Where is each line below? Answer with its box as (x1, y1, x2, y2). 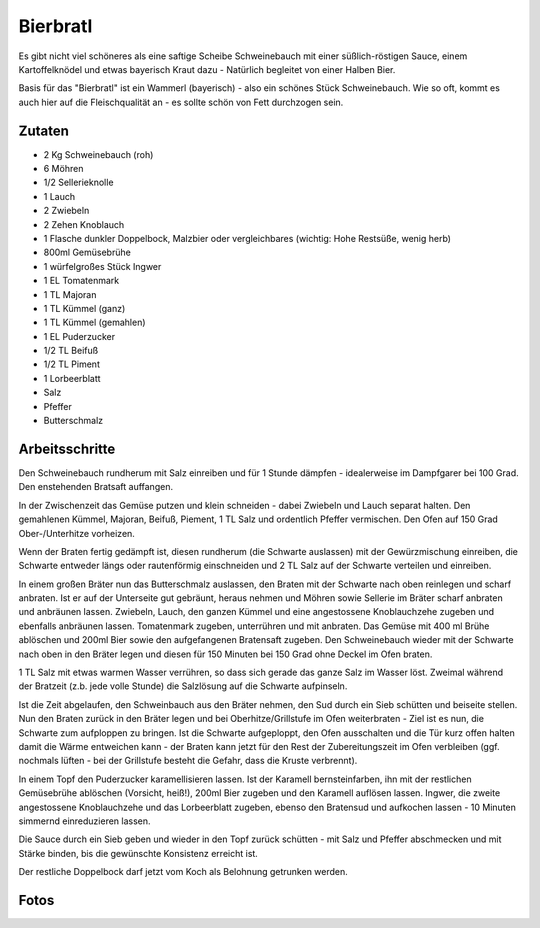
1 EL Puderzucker (43, 330, 115, 342)
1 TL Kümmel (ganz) (43, 302, 126, 314)
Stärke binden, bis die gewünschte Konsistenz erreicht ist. (18, 847, 259, 859)
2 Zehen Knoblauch (43, 218, 125, 230)
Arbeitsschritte (18, 440, 116, 457)
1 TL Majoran (43, 288, 97, 300)
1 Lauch (43, 190, 75, 202)
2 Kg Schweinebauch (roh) (43, 148, 154, 160)
